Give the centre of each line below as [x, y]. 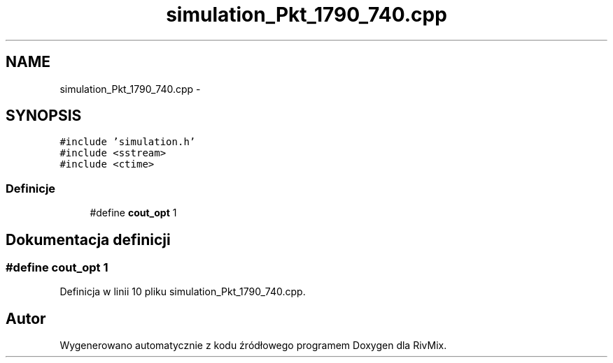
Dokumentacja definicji [88, 239]
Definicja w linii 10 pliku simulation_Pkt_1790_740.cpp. [183, 292]
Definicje [31, 188]
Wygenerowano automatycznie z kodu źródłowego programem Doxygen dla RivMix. [253, 346]
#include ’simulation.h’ [128, 142]
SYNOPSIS [44, 116]
